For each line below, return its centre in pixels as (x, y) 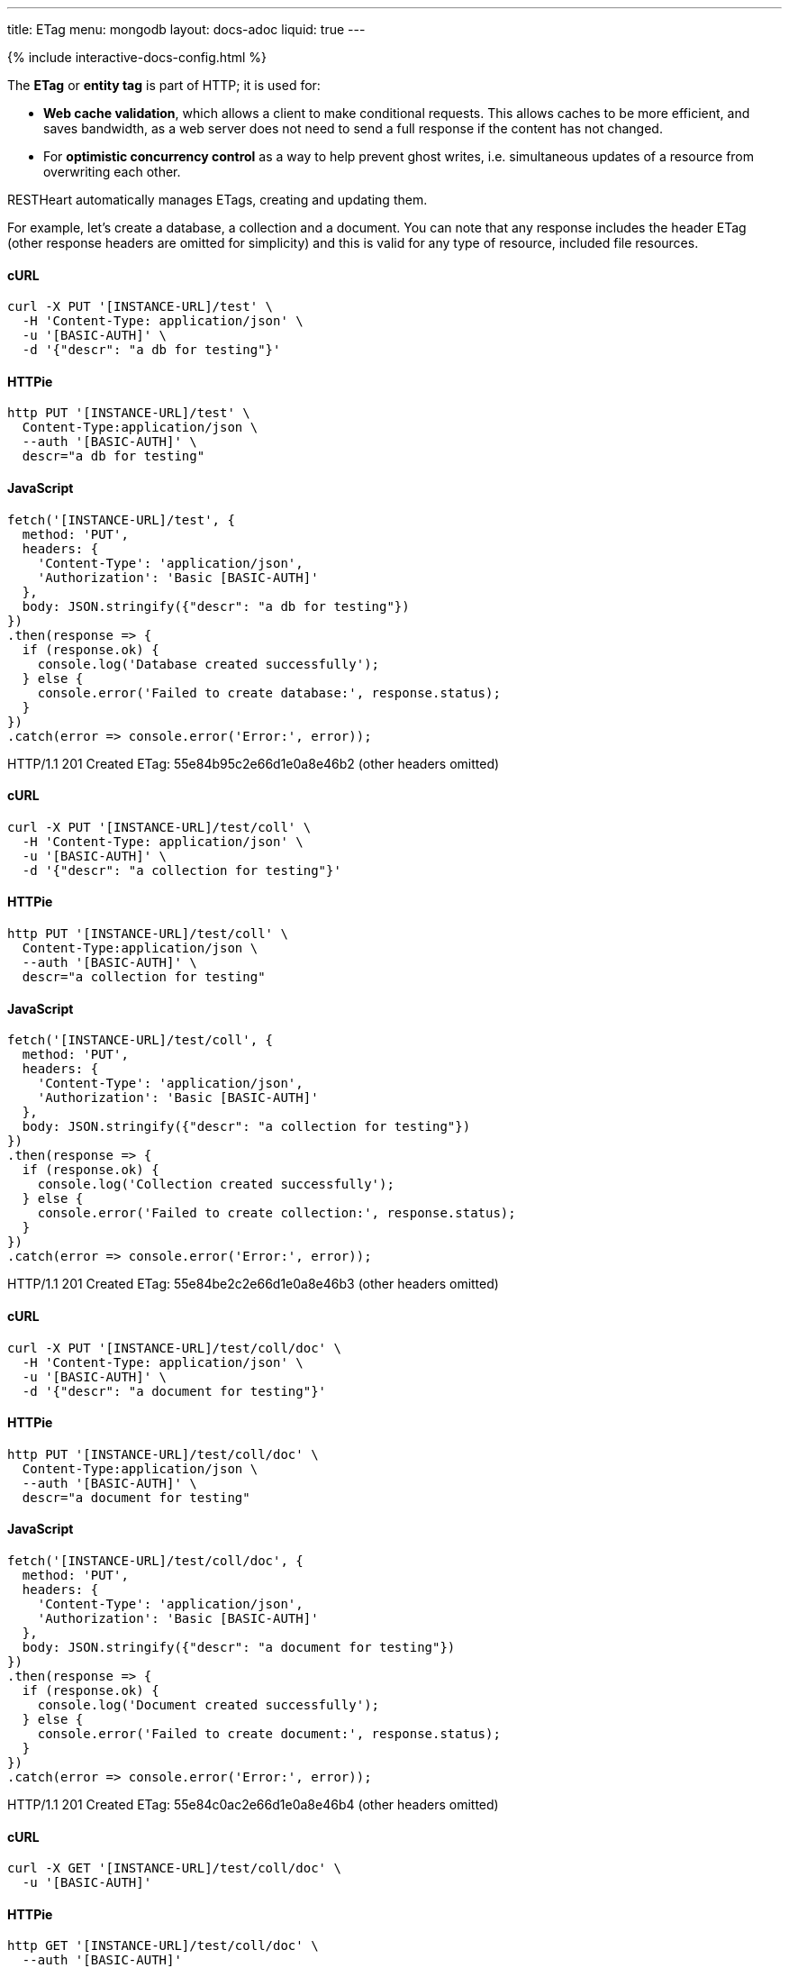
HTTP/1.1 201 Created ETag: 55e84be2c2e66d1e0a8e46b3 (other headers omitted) (253, 1284)
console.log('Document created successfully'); (209, 1704)
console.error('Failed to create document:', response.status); (269, 1733)
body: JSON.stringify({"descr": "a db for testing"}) (216, 606)
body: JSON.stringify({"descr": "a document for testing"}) (239, 1647)
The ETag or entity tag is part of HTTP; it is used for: (164, 85)
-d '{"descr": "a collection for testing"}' (181, 870)
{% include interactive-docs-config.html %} (137, 57)
